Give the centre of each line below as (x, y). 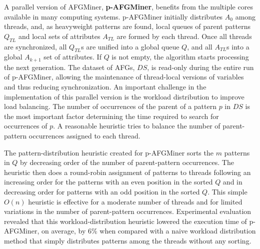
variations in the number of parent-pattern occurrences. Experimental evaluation (128, 211)
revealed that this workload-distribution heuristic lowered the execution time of (125, 221)
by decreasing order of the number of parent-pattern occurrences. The (127, 162)
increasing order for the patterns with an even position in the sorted (108, 182)
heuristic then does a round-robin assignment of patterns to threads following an (127, 172)
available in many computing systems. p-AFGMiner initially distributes (113, 16)
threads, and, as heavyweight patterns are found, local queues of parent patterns (127, 26)
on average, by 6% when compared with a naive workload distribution (149, 231)
